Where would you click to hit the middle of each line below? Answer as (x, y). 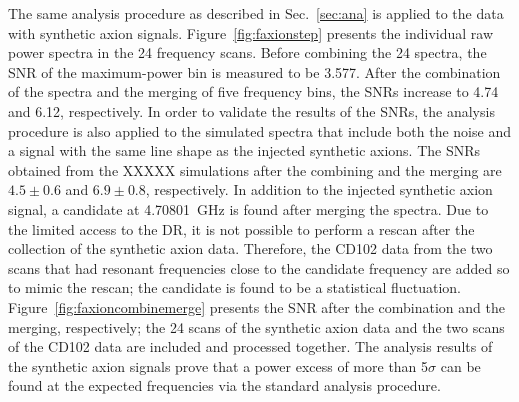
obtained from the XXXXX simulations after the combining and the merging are (255, 169)
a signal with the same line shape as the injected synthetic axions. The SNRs (244, 150)
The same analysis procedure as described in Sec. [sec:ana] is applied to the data (256, 13)
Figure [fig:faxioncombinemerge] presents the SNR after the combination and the (256, 306)
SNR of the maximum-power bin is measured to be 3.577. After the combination (254, 71)
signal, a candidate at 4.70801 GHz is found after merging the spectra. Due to (248, 208)
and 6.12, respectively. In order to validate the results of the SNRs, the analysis (251, 110)
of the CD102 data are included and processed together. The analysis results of (250, 346)
